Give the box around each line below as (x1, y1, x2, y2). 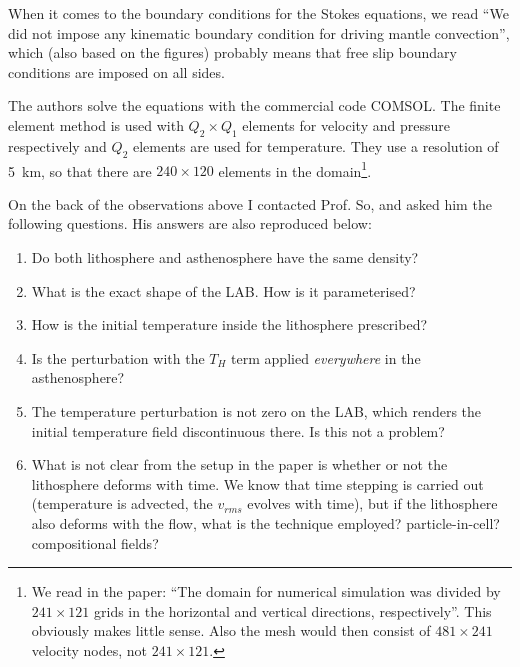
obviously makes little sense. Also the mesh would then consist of (31, 620, 431, 641)
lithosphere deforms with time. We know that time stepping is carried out (31, 473, 484, 494)
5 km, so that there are (8, 160, 152, 181)
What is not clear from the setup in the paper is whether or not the (31, 454, 448, 475)
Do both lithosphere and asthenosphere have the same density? (31, 247, 419, 267)
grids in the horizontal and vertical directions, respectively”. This (94, 600, 492, 621)
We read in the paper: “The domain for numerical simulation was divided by (31, 581, 501, 602)
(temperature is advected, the (31, 493, 213, 514)
